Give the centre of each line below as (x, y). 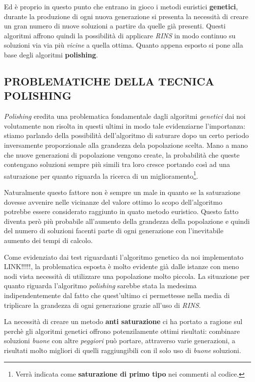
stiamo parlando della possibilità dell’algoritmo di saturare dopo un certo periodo (127, 135)
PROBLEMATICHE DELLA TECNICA (109, 81)
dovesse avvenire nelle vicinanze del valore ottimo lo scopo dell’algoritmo (113, 202)
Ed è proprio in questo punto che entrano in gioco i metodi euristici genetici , (121, 6)
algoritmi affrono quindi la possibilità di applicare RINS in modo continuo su (120, 35)
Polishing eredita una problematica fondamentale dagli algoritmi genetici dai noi (125, 116)
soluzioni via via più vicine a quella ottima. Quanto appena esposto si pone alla (124, 45)
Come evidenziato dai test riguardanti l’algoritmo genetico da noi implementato (124, 257)
